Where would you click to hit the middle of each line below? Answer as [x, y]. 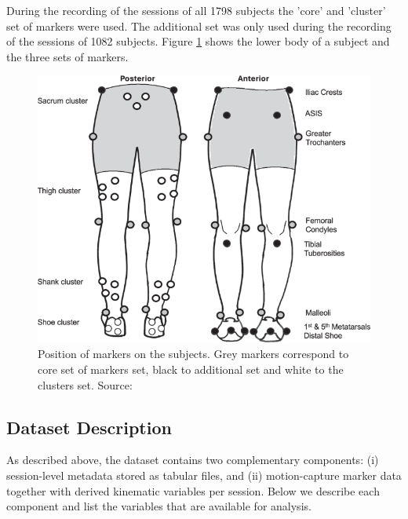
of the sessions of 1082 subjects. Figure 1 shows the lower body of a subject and [198, 41]
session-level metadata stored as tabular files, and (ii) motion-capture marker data [204, 475]
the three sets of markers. [67, 56]
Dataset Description [89, 427]
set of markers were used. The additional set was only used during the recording [199, 26]
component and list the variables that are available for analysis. [159, 506]
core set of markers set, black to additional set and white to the [191, 369]
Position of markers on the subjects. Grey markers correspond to [193, 354]
